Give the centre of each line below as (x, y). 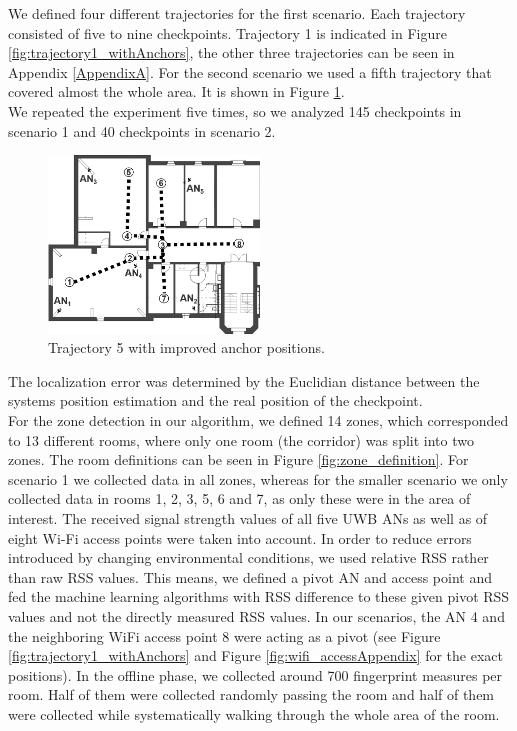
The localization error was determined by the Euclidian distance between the (244, 380)
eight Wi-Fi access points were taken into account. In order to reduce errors (240, 537)
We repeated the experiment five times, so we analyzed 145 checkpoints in (235, 110)
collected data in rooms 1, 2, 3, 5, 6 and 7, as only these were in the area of (239, 498)
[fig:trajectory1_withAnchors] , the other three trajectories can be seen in (231, 52)
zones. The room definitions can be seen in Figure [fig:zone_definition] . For (238, 459)
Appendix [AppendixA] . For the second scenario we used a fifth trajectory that (250, 71)
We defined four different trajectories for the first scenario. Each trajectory (237, 13)
